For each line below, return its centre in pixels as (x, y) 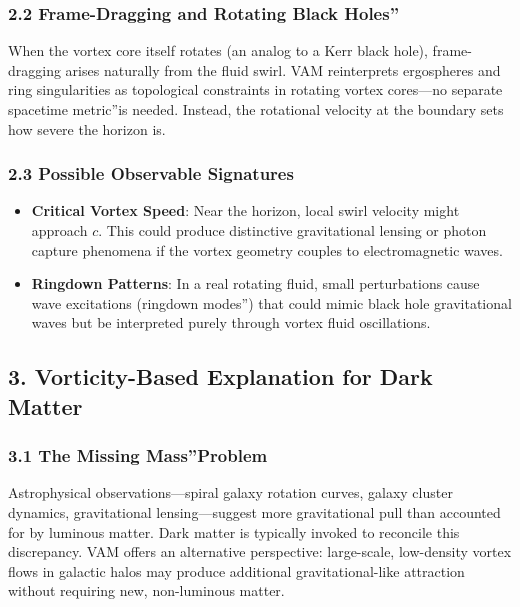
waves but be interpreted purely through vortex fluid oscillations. (231, 322)
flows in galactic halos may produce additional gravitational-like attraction (236, 570)
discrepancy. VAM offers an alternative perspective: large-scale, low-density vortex (260, 551)
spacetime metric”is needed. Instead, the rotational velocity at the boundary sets (256, 109)
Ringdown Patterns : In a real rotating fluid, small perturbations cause (255, 283)
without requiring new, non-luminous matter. (146, 590)
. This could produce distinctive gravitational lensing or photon (292, 230)
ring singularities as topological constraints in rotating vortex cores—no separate (255, 89)
